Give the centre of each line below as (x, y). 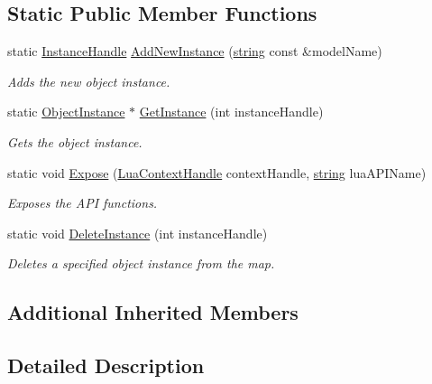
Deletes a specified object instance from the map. (141, 263)
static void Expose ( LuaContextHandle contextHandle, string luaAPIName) (217, 172)
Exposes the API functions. (83, 203)
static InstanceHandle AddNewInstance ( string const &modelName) (195, 51)
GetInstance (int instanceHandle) (231, 112)
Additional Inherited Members (153, 312)
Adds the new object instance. (89, 81)
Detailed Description (106, 365)
